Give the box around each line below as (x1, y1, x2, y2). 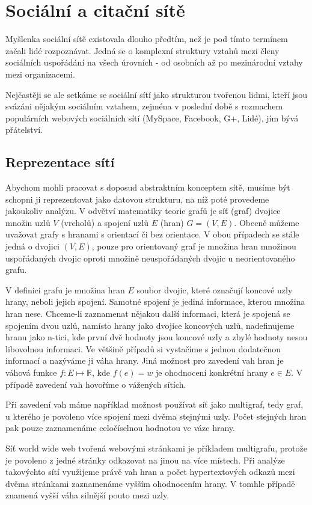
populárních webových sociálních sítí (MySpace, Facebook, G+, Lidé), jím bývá (5, 111, 299, 124)
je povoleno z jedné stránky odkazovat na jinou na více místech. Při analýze (5, 453, 285, 466)
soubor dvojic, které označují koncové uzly (136, 283, 293, 296)
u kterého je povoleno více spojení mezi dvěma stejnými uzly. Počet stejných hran (5, 409, 307, 422)
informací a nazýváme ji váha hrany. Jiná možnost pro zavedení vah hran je (5, 354, 284, 367)
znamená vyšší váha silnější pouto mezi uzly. (5, 489, 170, 501)
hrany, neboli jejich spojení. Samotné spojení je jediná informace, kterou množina (5, 295, 305, 308)
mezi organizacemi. (5, 67, 75, 80)
